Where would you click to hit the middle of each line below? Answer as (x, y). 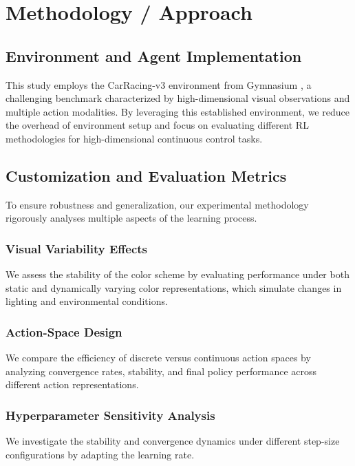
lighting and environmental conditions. (87, 301)
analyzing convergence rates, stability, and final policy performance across (161, 371)
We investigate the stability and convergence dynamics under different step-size (173, 441)
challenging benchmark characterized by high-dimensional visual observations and (178, 98)
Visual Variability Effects (77, 248)
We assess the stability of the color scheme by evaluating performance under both (177, 274)
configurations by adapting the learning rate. (100, 454)
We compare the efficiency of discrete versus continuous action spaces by (158, 358)
